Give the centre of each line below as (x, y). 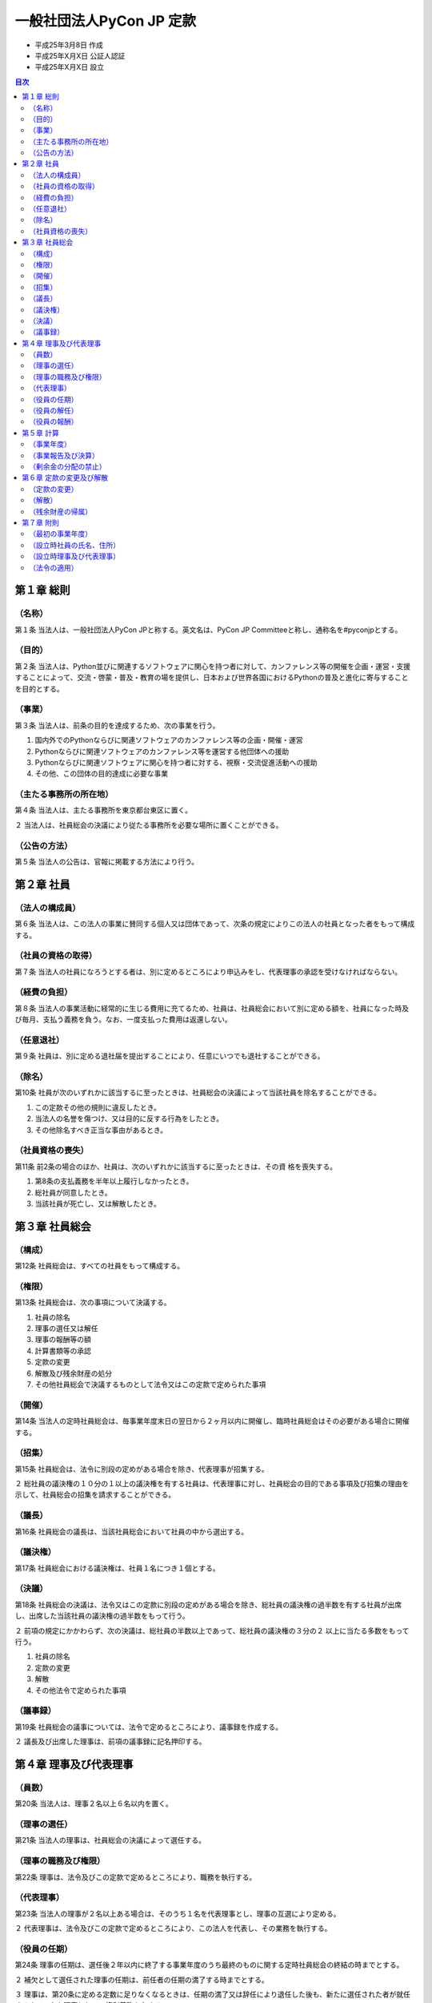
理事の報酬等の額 (63, 1340)
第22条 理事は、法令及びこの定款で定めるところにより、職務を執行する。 (136, 1877)
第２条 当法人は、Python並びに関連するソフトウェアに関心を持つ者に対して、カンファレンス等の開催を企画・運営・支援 (213, 666)
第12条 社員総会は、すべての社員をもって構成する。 (99, 1266)
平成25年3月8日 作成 (69, 45)
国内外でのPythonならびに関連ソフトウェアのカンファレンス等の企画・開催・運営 (169, 740)
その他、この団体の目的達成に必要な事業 (101, 774)
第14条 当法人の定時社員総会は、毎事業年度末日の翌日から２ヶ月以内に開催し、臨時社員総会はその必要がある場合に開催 (212, 1421)
